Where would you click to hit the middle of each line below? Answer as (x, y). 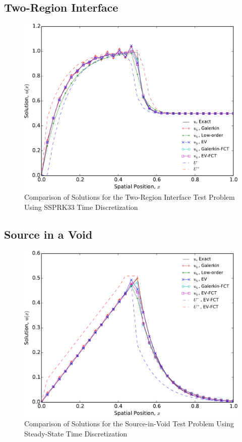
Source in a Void (48, 234)
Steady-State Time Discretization (76, 434)
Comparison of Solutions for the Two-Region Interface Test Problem (130, 197)
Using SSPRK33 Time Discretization (81, 207)
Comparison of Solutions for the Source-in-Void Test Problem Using (129, 424)
